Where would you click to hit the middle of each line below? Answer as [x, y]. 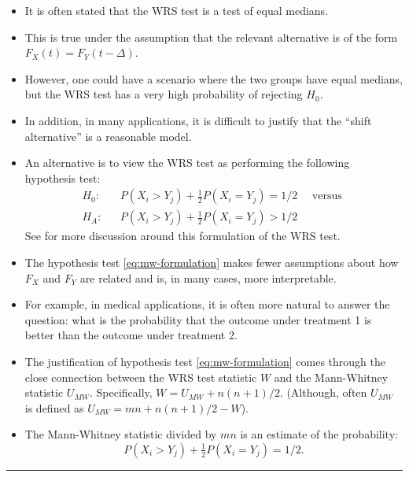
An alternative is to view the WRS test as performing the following [187, 163]
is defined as [54, 407]
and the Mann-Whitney [331, 377]
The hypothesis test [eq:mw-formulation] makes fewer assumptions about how [212, 262]
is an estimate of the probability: [319, 434]
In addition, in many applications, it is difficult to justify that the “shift [198, 120]
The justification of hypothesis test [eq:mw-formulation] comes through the [205, 361]
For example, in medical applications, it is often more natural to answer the [207, 304]
